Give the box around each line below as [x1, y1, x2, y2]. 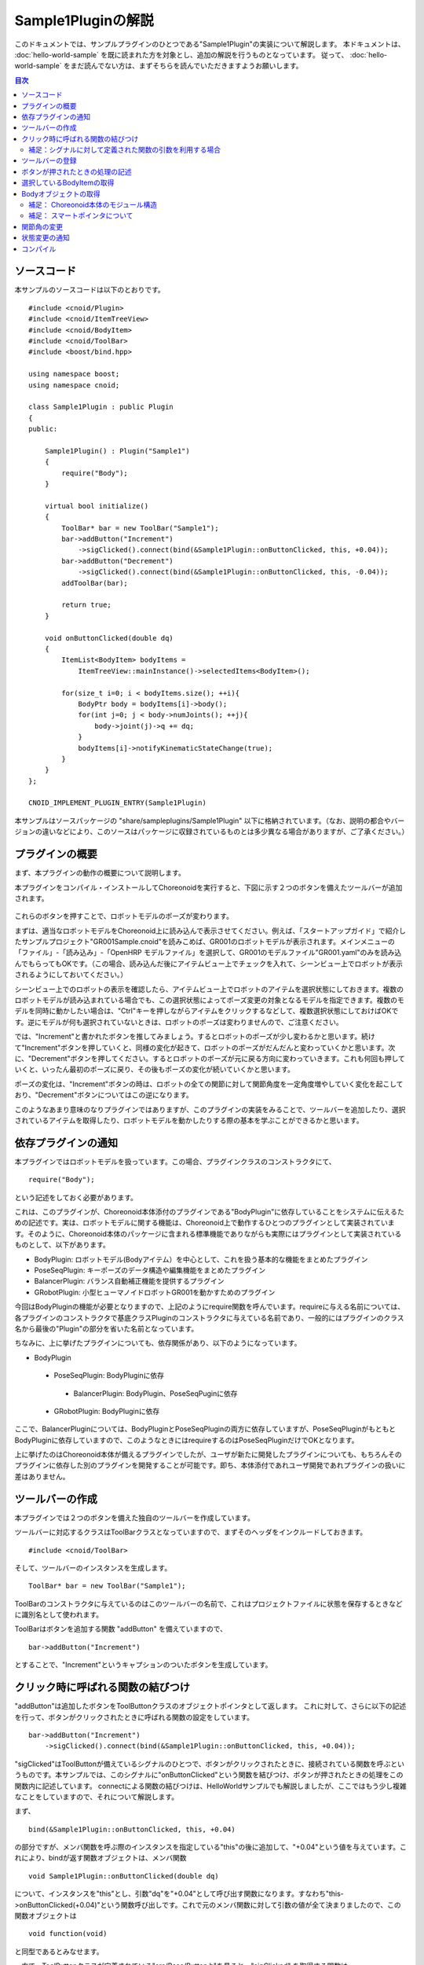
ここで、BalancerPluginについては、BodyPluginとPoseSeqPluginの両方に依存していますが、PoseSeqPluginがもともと [14, 1424, 397, 1434]
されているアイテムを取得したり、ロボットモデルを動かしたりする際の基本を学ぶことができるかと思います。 [14, 1115, 364, 1125]
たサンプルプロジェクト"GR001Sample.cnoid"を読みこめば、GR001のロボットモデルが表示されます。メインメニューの [14, 937, 396, 946]
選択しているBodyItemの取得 [21, 178, 115, 188]
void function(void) [28, 1930, 108, 1938]
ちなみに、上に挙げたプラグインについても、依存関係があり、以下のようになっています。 [14, 1339, 302, 1348]
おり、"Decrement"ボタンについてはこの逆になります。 [14, 1090, 194, 1100]
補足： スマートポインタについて [28, 211, 133, 220]
